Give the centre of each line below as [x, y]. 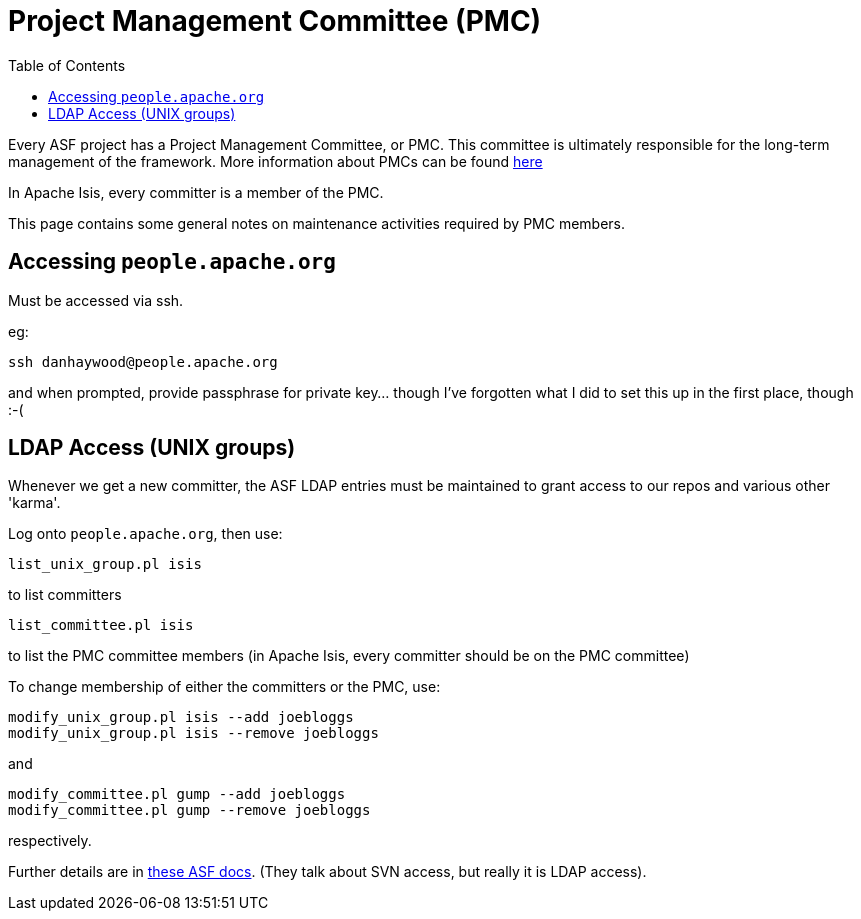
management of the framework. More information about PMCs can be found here [275, 161]
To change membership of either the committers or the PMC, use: [224, 687]
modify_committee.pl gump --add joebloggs [177, 794]
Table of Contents [67, 65]
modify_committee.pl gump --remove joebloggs [189, 810]
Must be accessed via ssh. [96, 300]
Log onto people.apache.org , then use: [145, 534]
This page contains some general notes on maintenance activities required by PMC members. [317, 223]
